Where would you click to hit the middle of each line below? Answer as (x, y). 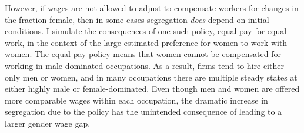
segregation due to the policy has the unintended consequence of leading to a (143, 112)
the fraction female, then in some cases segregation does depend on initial (137, 19)
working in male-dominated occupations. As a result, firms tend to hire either (144, 65)
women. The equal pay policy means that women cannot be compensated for (143, 54)
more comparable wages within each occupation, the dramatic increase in (136, 100)
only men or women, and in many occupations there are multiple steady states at (151, 77)
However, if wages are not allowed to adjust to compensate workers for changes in (152, 8)
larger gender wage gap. (48, 123)
